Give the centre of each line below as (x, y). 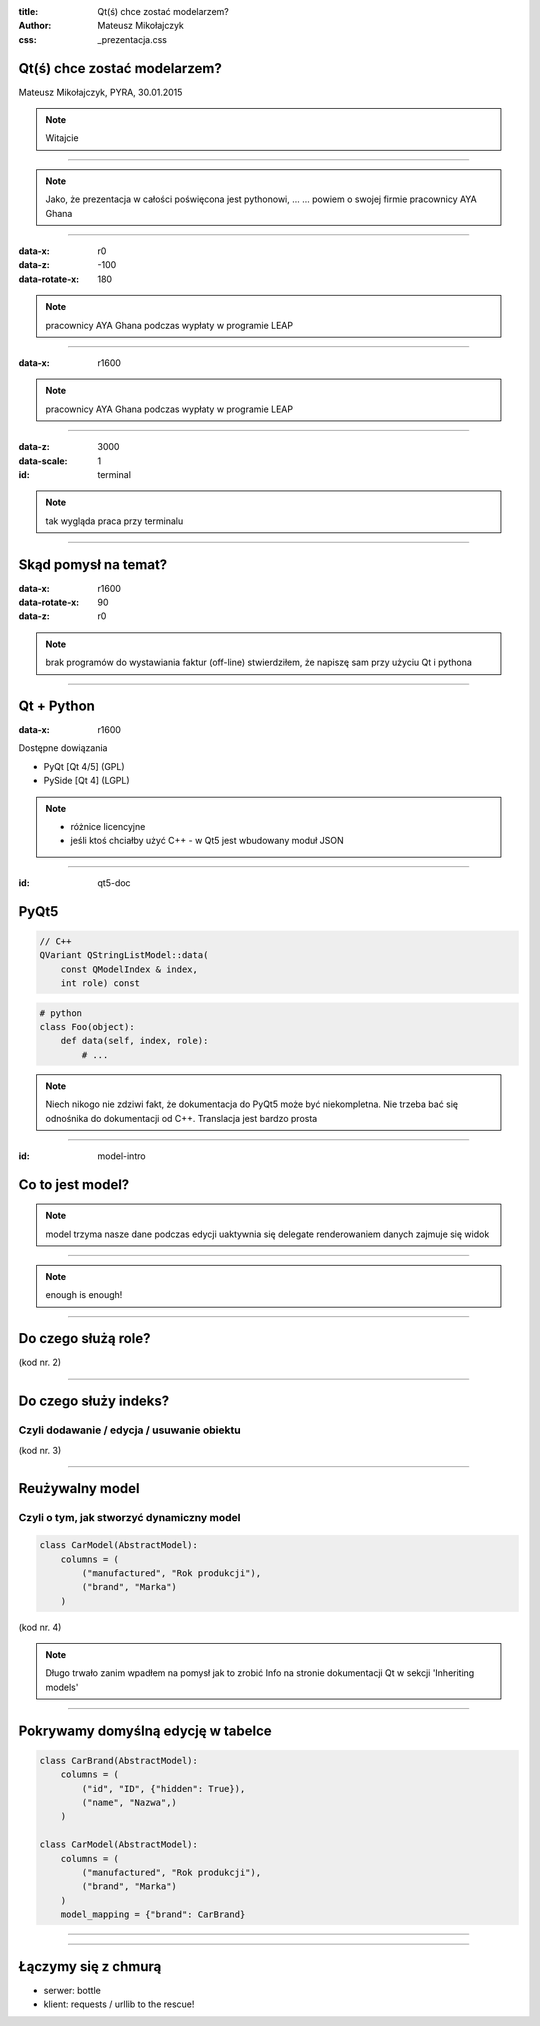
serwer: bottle (72, 1990)
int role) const (100, 983)
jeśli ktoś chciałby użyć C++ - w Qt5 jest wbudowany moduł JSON (207, 841)
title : (28, 11)
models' (62, 1687)
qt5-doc (114, 882)
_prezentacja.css (132, 39)
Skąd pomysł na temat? (93, 564)
